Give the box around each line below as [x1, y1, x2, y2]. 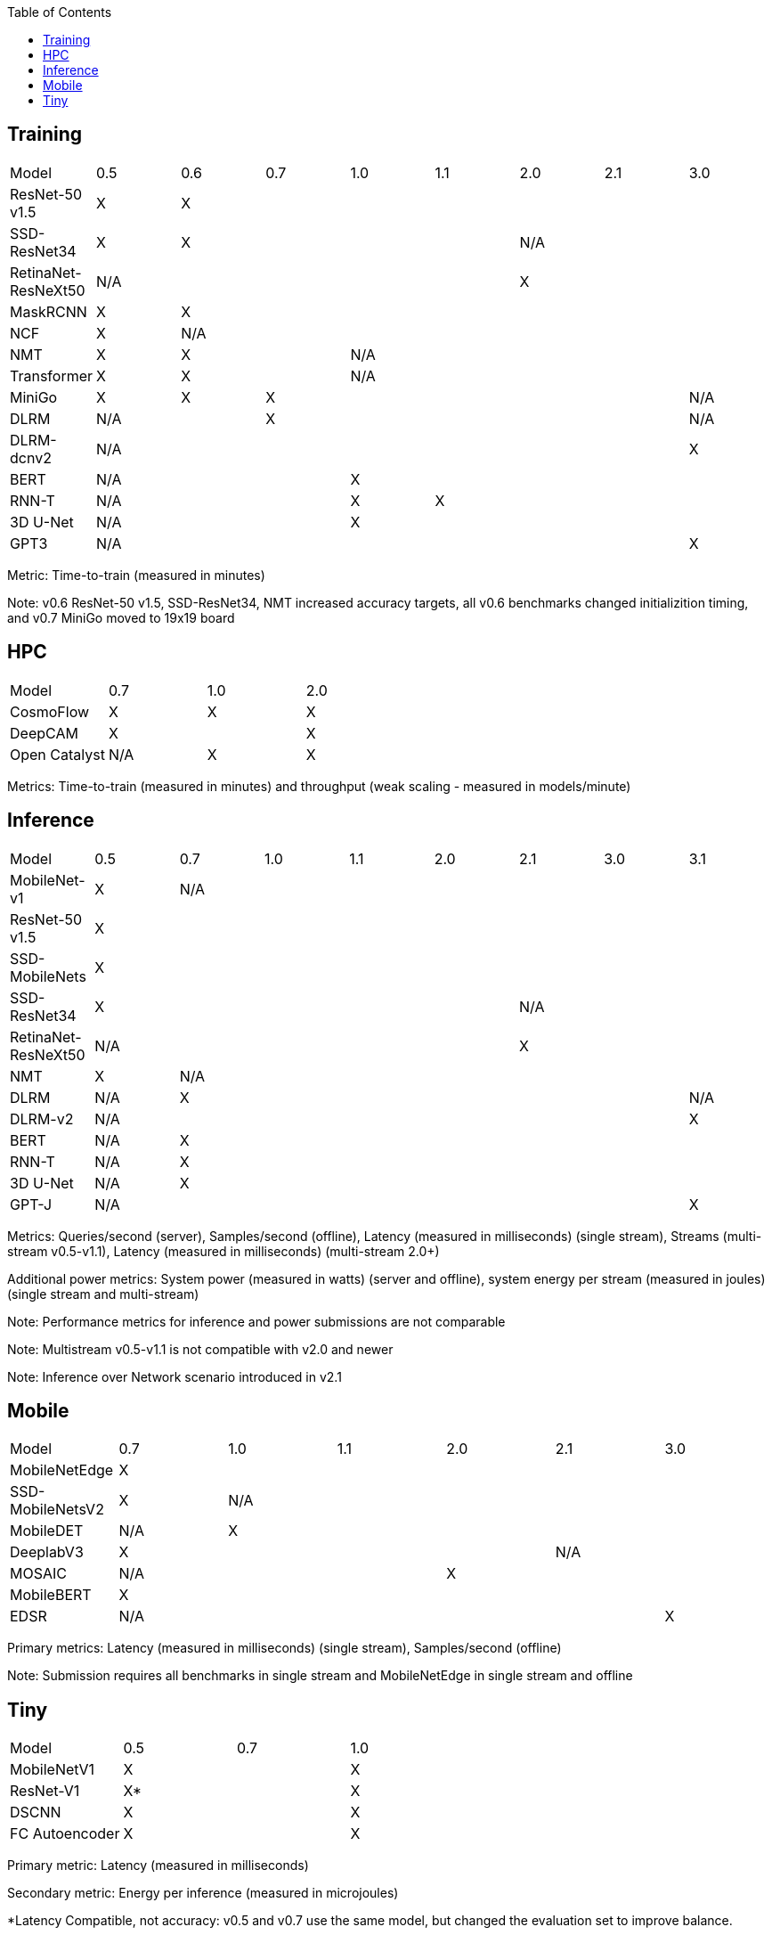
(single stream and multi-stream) [7, 1286, 199, 1302]
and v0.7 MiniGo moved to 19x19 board [7, 609, 235, 625]
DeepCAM [10, 723, 78, 742]
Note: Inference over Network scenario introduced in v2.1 [7, 1368, 342, 1384]
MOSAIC [10, 1564, 67, 1583]
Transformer [10, 366, 93, 385]
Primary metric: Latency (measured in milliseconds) [7, 1857, 309, 1874]
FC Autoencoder [10, 1825, 120, 1843]
